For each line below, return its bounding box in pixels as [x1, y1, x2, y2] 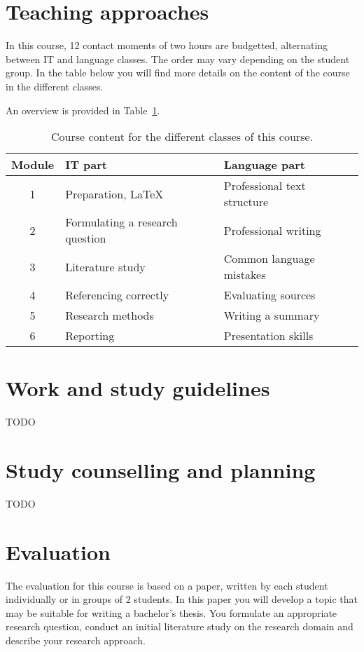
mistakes [223, 266, 266, 283]
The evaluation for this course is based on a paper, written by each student [6, 578, 328, 592]
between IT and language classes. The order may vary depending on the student [6, 51, 350, 66]
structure [223, 193, 269, 210]
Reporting [65, 327, 115, 344]
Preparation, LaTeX [65, 185, 164, 202]
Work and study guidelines [6, 374, 270, 402]
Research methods [65, 307, 154, 324]
